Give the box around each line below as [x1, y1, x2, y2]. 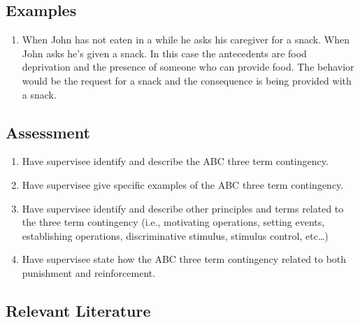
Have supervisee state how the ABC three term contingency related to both [22, 252, 347, 266]
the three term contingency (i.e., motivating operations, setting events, [22, 215, 325, 229]
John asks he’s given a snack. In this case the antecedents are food [22, 45, 307, 60]
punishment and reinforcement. [22, 265, 156, 280]
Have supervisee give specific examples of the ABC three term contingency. [22, 177, 344, 192]
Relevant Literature [6, 299, 151, 321]
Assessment [6, 121, 90, 143]
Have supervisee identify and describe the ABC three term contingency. [22, 154, 329, 168]
